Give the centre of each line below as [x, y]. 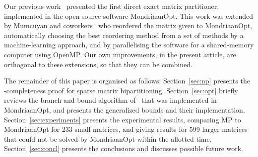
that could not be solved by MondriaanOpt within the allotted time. [108, 138]
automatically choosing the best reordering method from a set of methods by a [124, 35]
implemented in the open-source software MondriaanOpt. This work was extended [129, 16]
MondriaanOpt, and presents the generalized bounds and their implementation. [125, 109]
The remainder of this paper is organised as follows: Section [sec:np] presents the [127, 81]
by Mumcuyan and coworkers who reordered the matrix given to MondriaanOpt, [128, 25]
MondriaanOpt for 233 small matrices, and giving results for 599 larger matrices [126, 129]
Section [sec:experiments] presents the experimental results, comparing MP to [123, 119]
